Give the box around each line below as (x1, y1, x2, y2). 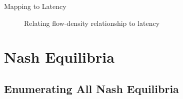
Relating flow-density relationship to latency (24, 17, 160, 28)
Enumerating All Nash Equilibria (4, 81, 179, 96)
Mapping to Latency (4, 1, 66, 11)
